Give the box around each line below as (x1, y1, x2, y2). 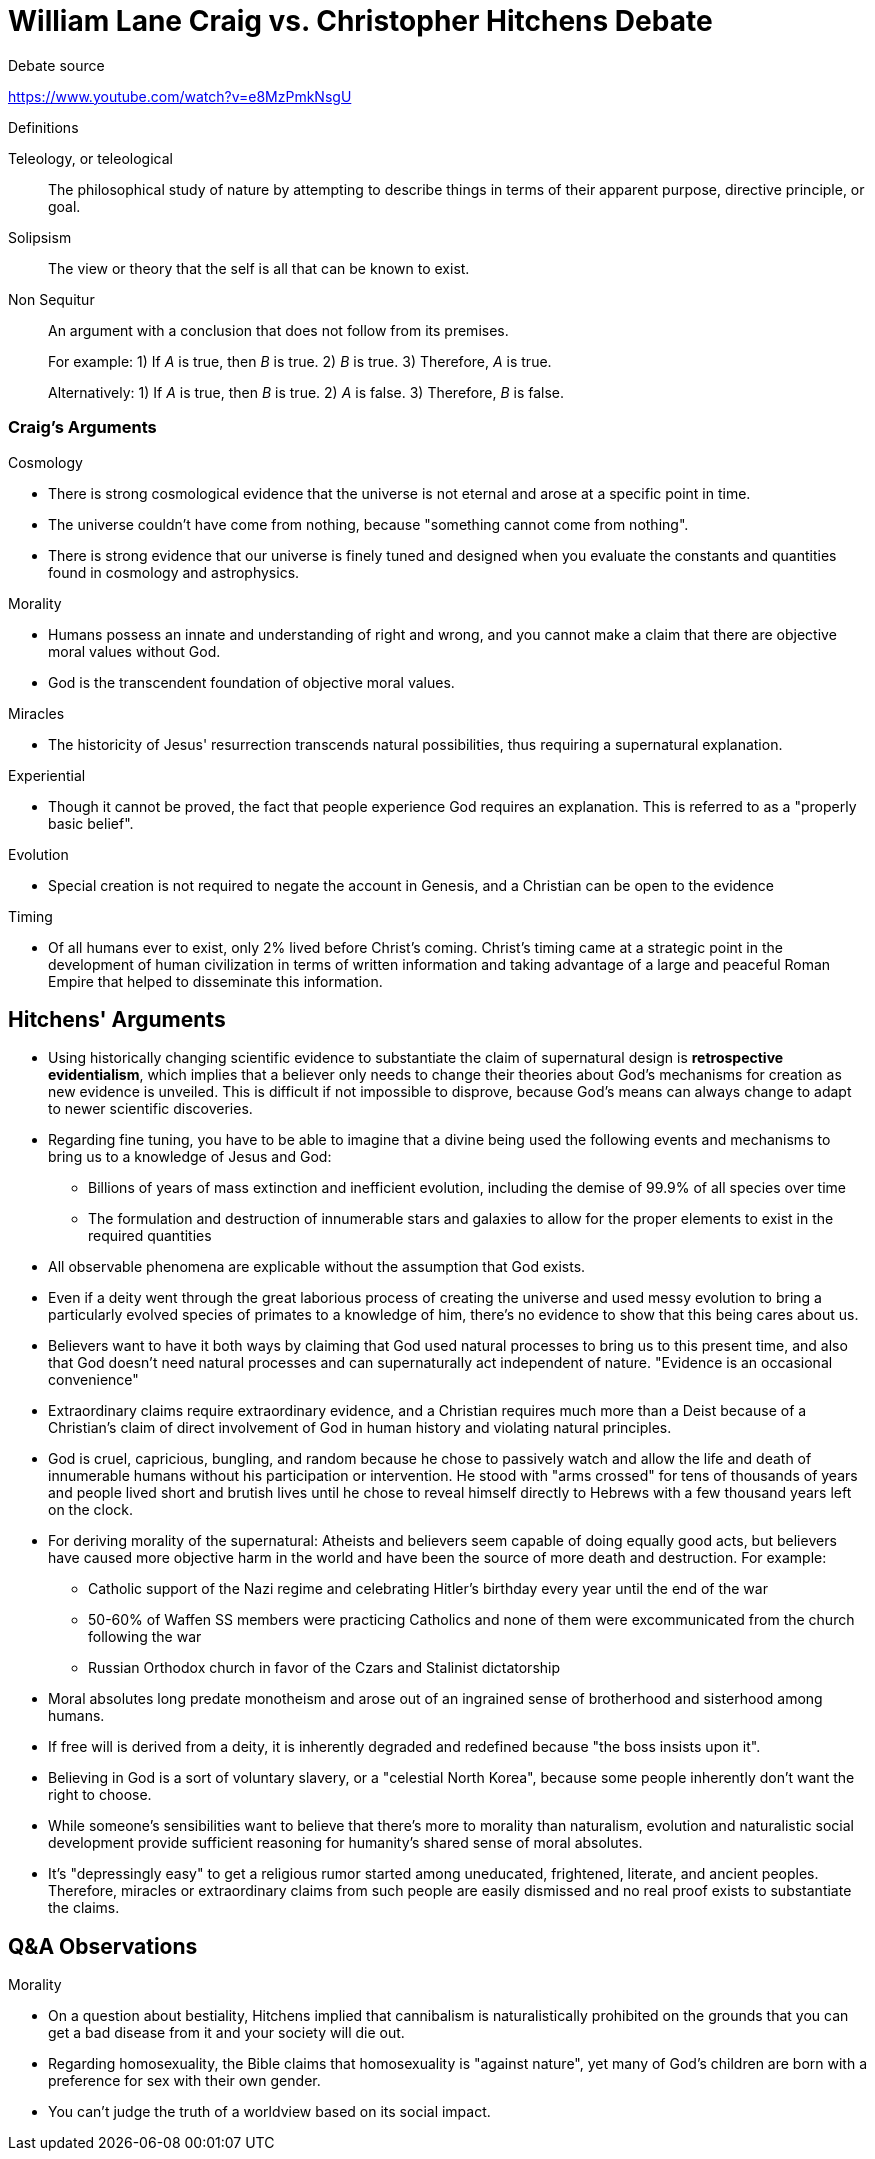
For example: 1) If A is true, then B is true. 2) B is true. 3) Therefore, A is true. (48, 352, 552, 370)
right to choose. (48, 1786, 152, 1804)
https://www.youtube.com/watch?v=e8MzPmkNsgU (8, 87, 352, 105)
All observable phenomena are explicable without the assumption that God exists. (48, 1258, 586, 1276)
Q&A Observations (8, 1933, 198, 1959)
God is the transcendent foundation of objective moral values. (48, 673, 455, 691)
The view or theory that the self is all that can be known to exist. (48, 259, 470, 277)
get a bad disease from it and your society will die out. (48, 2024, 405, 2042)
